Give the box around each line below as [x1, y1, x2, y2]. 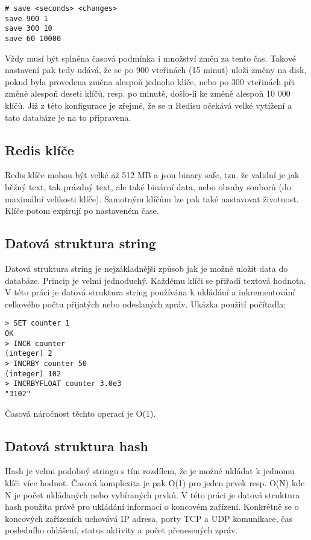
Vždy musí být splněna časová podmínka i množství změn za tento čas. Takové [5, 51, 296, 64]
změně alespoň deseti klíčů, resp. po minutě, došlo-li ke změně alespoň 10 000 [5, 87, 291, 100]
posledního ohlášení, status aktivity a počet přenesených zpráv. [5, 524, 238, 536]
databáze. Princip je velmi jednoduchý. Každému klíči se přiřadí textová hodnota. [5, 274, 306, 286]
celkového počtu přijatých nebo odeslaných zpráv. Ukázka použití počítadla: [5, 297, 286, 310]
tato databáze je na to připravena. [5, 111, 131, 123]
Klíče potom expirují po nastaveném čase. [5, 204, 159, 217]
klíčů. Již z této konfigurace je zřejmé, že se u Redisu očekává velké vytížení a [5, 99, 292, 111]
